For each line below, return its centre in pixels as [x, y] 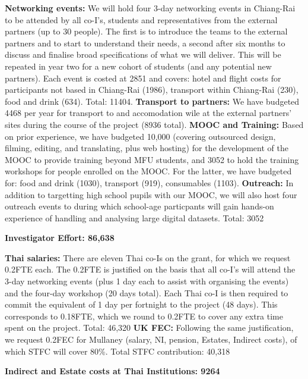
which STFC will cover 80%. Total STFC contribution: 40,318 [118, 351]
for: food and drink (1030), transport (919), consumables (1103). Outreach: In [149, 182]
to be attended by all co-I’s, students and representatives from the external [141, 19]
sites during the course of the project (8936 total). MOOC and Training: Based [154, 124]
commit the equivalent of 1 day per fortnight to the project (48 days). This [141, 304]
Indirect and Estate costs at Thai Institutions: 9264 [112, 371]
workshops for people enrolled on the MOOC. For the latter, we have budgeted [148, 171]
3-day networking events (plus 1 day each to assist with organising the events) [147, 281]
